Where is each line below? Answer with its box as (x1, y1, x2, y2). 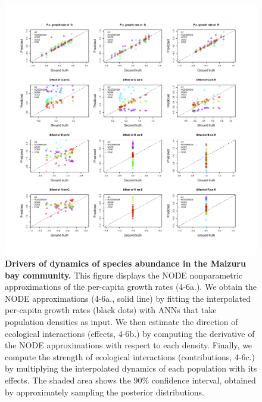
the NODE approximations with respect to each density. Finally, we (5, 339, 252, 351)
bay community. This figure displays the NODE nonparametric (5, 268, 243, 281)
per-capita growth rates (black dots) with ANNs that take (5, 304, 217, 316)
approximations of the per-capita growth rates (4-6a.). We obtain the (5, 280, 257, 293)
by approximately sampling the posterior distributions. (5, 385, 204, 398)
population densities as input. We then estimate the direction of (5, 316, 238, 327)
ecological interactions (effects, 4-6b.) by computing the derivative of (5, 327, 255, 339)
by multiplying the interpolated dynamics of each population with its (5, 362, 257, 375)
